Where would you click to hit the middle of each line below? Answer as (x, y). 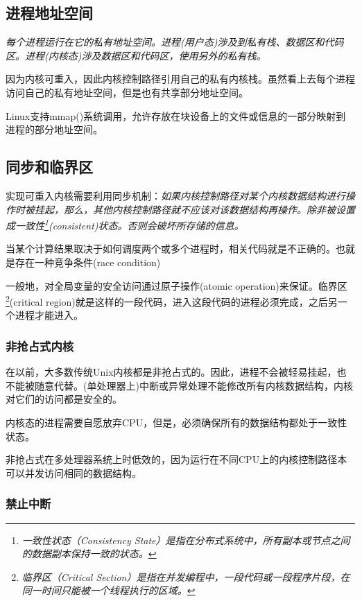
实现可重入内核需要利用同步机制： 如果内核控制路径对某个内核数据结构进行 (175, 195)
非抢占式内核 (40, 346)
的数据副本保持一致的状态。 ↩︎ (89, 554)
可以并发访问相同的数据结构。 (74, 472)
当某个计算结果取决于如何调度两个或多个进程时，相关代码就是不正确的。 (171, 249)
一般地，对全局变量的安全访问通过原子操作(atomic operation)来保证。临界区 (176, 285)
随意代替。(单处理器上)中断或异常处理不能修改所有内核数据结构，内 (189, 385)
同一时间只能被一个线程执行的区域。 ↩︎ (109, 590)
